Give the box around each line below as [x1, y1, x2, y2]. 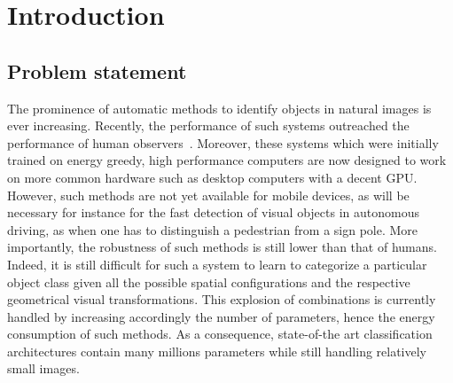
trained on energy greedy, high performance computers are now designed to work [7, 151, 447, 169]
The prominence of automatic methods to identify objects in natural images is [7, 98, 432, 117]
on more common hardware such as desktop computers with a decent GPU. [7, 168, 418, 186]
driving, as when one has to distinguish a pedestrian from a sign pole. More [7, 220, 418, 238]
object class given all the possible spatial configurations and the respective [7, 272, 410, 291]
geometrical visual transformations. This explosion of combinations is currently [7, 290, 436, 309]
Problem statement [7, 57, 187, 84]
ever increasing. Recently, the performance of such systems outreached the [7, 116, 410, 135]
